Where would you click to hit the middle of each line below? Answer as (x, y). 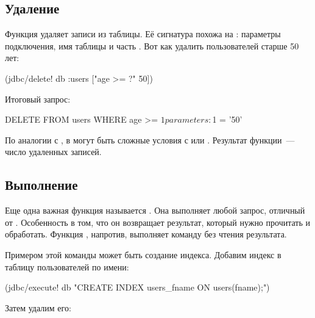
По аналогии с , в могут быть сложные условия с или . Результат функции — (150, 139)
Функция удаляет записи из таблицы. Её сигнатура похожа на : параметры (143, 34)
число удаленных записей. (53, 152)
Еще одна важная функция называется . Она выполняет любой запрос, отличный (155, 210)
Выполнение (41, 185)
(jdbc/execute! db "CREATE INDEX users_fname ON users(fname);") (137, 287)
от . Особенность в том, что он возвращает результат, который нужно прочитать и (157, 222)
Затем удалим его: (38, 307)
